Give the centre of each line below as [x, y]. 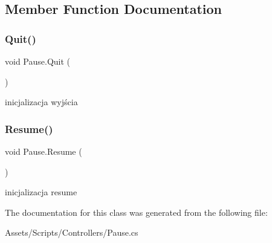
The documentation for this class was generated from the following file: [136, 212]
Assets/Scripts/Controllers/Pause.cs [72, 232]
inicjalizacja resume [41, 192]
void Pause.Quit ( [38, 61]
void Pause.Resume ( [44, 151]
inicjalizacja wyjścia [41, 102]
